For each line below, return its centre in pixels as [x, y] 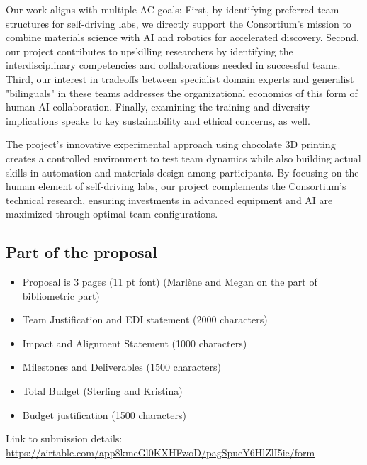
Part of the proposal [81, 252]
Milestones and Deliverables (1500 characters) [122, 367]
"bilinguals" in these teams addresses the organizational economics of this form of [182, 93]
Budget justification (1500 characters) [104, 414]
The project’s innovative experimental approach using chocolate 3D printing [171, 144]
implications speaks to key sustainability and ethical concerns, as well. [158, 120]
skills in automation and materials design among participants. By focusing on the [182, 172]
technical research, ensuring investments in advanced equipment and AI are [169, 200]
